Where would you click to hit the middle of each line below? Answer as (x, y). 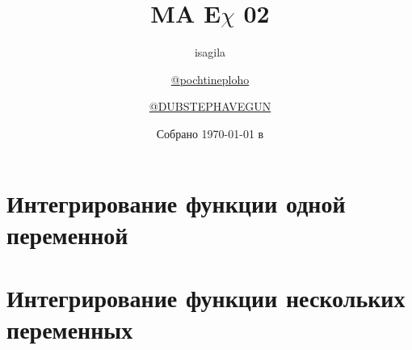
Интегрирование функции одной (176, 202)
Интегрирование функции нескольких (206, 298)
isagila (210, 52)
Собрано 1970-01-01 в (210, 133)
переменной (67, 234)
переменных (70, 329)
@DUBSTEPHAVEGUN (210, 106)
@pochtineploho (210, 79)
